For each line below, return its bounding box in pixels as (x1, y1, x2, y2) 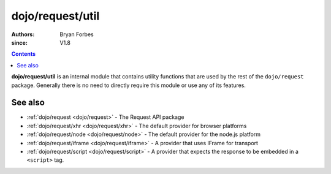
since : (11, 39, 28, 46)
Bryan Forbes (59, 31, 94, 38)
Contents (11, 50, 36, 58)
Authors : (11, 31, 35, 38)
